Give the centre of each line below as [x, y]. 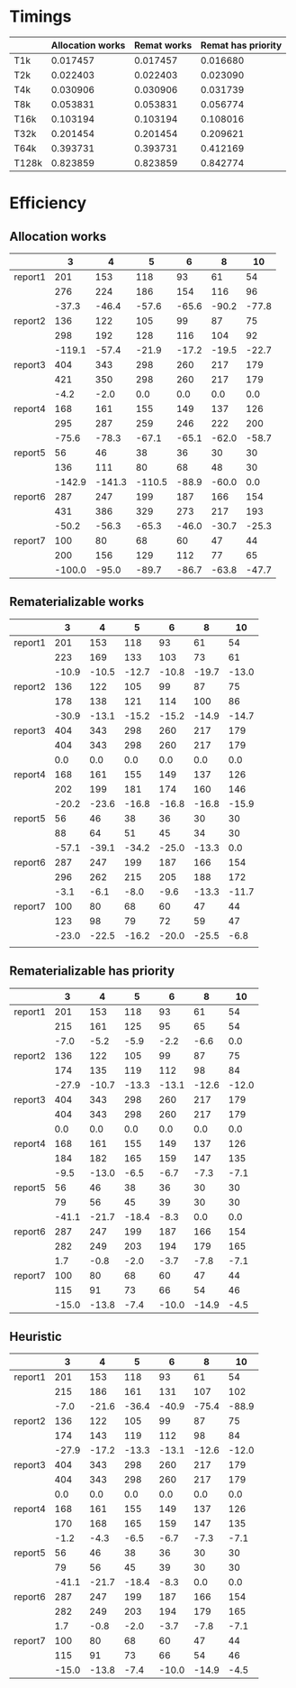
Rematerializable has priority [92, 971]
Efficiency [48, 203]
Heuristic [36, 1336]
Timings [40, 17]
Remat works [163, 45]
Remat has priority [242, 45]
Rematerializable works [77, 602]
